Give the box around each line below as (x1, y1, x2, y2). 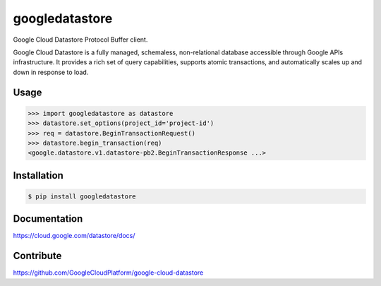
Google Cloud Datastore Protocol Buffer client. (13, 35, 148, 44)
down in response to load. (13, 68, 89, 76)
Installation (13, 169, 64, 181)
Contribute (13, 250, 62, 262)
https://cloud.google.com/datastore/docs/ (13, 232, 135, 240)
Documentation (13, 213, 83, 225)
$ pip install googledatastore (28, 192, 137, 201)
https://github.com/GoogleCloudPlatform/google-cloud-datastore (13, 268, 204, 277)
